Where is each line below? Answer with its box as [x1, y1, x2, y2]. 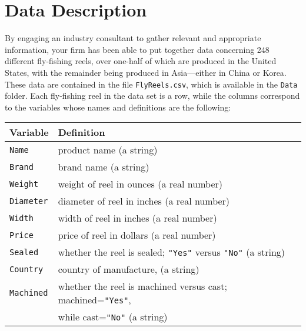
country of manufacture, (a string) [58, 262, 199, 276]
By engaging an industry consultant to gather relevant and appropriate [5, 32, 261, 44]
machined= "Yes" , [58, 293, 131, 307]
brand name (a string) [58, 160, 149, 174]
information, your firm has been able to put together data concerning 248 [5, 43, 270, 55]
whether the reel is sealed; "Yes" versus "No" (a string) [58, 245, 285, 259]
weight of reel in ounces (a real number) [58, 177, 223, 191]
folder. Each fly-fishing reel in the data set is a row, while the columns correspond [5, 89, 300, 102]
